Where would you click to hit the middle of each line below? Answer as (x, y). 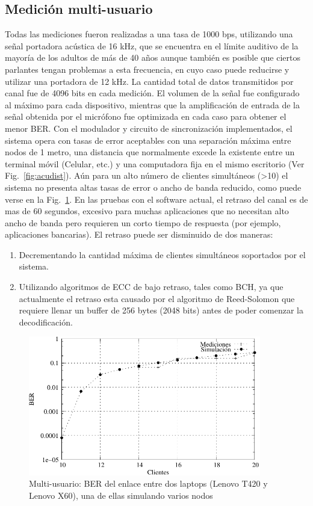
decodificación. (46, 322)
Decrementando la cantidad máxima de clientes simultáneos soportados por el (162, 254)
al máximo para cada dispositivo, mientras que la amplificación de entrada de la (152, 104)
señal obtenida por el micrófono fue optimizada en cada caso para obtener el (146, 116)
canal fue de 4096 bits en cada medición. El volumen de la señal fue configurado (152, 93)
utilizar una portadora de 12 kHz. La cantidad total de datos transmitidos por (149, 81)
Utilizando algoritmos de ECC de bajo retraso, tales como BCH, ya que (151, 287)
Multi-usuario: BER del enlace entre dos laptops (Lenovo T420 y (148, 483)
